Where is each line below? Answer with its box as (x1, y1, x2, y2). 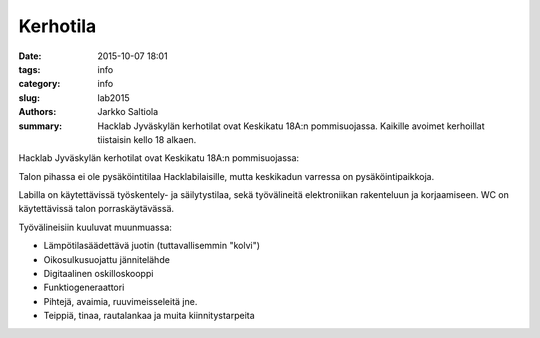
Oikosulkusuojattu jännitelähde (43, 253, 170, 265)
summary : (18, 120, 63, 132)
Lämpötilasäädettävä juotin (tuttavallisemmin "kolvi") (43, 240, 260, 252)
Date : (18, 50, 42, 62)
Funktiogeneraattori (43, 281, 125, 294)
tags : (18, 63, 41, 75)
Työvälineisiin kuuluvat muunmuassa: (18, 221, 172, 233)
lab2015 (97, 91, 130, 104)
